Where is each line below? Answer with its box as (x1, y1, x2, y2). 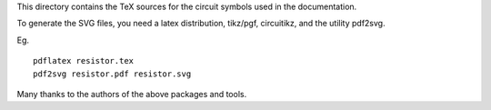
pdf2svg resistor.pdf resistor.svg (33, 68, 192, 79)
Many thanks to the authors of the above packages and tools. (16, 88, 247, 99)
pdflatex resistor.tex (33, 55, 135, 66)
